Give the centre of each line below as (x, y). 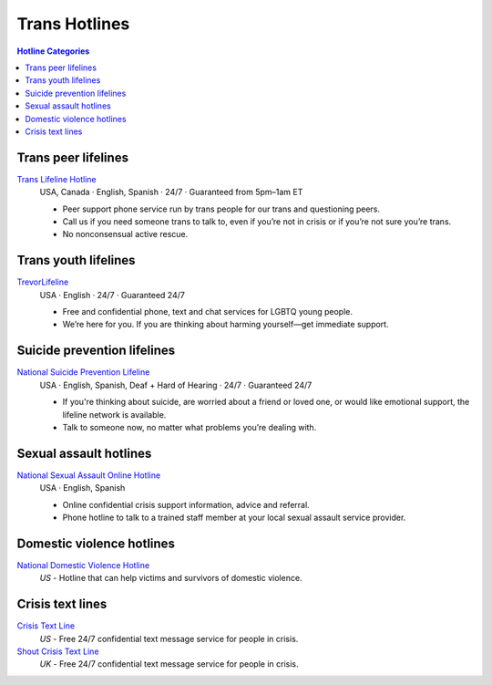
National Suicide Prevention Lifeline (83, 372)
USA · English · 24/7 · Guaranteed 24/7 (113, 295)
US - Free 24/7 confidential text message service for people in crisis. (169, 638)
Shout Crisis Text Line (58, 651)
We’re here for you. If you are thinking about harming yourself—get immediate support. (225, 325)
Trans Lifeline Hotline (56, 179)
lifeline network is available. (114, 414)
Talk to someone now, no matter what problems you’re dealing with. (190, 427)
